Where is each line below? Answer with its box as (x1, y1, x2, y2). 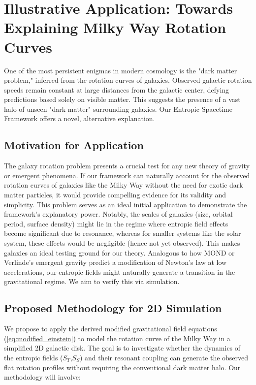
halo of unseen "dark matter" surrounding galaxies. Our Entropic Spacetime (4, 103, 232, 114)
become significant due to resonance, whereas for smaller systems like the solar (4, 228, 241, 238)
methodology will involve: (4, 372, 81, 382)
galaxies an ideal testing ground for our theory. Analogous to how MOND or (4, 247, 235, 257)
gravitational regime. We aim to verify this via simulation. (4, 276, 180, 287)
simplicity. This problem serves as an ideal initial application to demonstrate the (4, 199, 247, 209)
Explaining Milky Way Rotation (4, 17, 226, 37)
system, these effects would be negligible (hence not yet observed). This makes (4, 238, 240, 248)
